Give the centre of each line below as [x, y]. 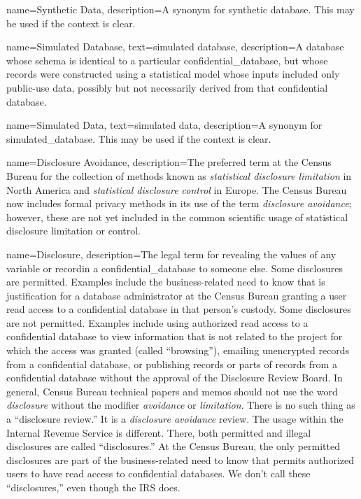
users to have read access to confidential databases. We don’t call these [158, 473]
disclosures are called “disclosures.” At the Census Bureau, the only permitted [173, 446]
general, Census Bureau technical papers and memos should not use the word [172, 391]
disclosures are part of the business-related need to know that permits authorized [180, 459]
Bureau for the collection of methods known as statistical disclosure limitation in [179, 175]
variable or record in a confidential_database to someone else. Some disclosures [175, 268]
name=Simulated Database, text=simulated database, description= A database [175, 47]
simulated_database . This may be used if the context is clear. [139, 138]
